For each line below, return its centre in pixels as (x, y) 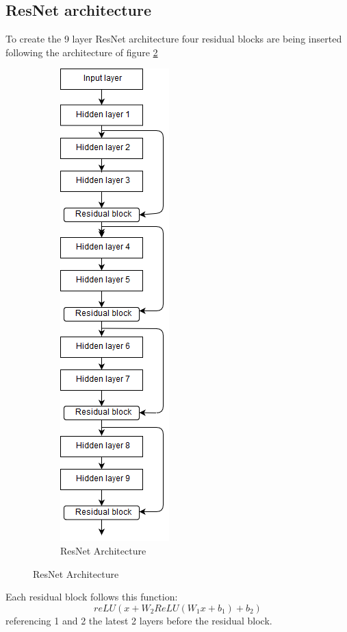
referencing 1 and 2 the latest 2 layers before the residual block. (139, 620)
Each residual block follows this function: (92, 597)
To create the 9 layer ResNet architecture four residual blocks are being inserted (174, 39)
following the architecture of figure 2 (82, 52)
